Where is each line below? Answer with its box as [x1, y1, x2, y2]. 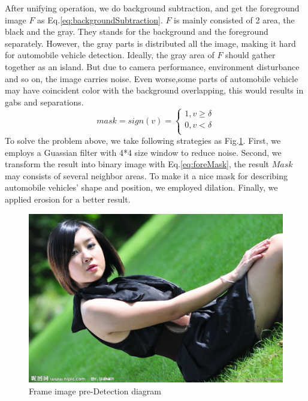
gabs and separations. [5, 95, 84, 108]
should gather [225, 49, 276, 61]
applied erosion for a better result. [5, 192, 131, 205]
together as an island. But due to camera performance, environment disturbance [5, 60, 300, 73]
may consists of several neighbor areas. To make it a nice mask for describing [5, 169, 288, 182]
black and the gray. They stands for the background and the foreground [5, 25, 268, 38]
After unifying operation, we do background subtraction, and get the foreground [5, 2, 300, 14]
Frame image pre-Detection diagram [29, 384, 161, 397]
